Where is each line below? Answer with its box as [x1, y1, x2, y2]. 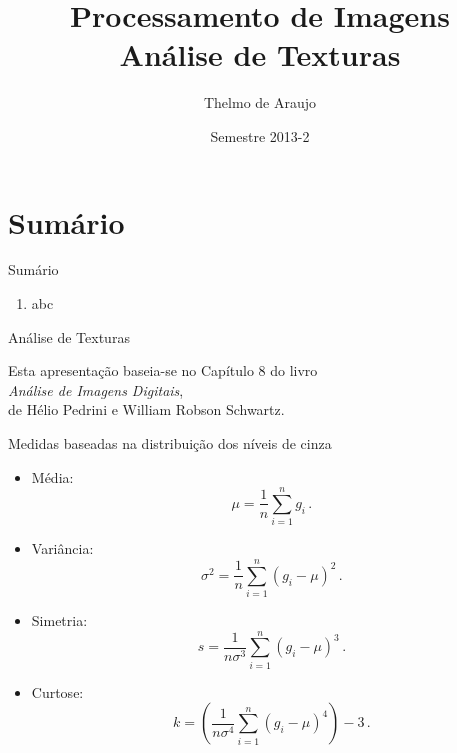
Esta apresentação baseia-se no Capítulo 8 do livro [8, 360, 318, 381]
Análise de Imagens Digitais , [8, 379, 184, 400]
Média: [31, 466, 74, 487]
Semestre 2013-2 [210, 125, 310, 146]
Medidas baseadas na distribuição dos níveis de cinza [8, 433, 332, 453]
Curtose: [31, 681, 84, 702]
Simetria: [31, 610, 88, 631]
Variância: [31, 538, 94, 559]
